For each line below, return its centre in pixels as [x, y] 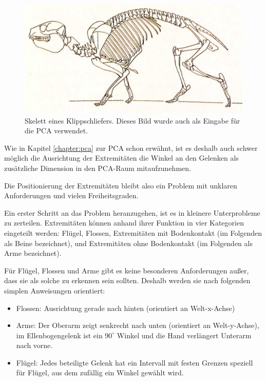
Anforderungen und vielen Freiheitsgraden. [71, 195]
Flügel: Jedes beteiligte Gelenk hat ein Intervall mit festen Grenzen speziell [135, 362]
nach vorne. [34, 345]
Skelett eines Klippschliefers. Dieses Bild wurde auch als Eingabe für [132, 120]
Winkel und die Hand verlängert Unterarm [184, 335]
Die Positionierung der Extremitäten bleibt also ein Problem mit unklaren [121, 185]
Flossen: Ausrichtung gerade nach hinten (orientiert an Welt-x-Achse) [126, 308]
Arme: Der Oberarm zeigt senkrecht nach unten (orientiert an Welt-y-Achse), [138, 325]
